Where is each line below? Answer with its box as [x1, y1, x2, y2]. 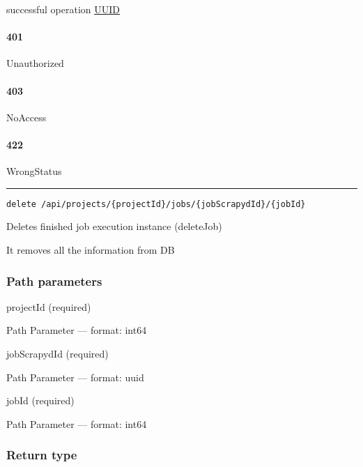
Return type [6, 446, 77, 464]
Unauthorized [6, 56, 64, 70]
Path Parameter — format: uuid [6, 369, 144, 384]
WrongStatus [6, 164, 62, 178]
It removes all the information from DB [6, 243, 175, 257]
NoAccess [6, 109, 47, 124]
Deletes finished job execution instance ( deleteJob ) [6, 219, 222, 233]
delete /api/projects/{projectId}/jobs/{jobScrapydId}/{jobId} [6, 199, 306, 209]
